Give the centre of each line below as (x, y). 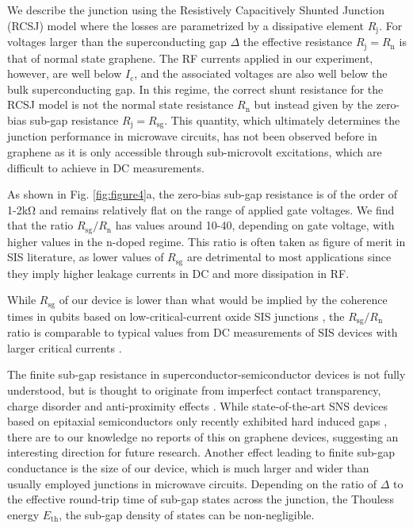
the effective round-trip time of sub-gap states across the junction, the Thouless (201, 499)
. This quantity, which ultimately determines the (282, 119)
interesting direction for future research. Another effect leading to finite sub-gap (201, 452)
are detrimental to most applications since (289, 257)
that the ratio (40, 225)
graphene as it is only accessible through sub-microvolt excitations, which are (195, 151)
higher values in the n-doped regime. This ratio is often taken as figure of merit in (206, 241)
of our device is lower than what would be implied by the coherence (223, 300)
